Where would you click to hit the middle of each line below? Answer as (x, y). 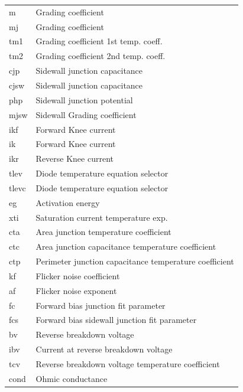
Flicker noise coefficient (78, 275)
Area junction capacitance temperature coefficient (126, 246)
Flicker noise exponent (76, 290)
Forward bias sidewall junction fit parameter (116, 320)
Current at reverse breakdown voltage (104, 349)
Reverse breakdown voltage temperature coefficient (128, 364)
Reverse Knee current (74, 159)
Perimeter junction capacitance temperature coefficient (135, 261)
